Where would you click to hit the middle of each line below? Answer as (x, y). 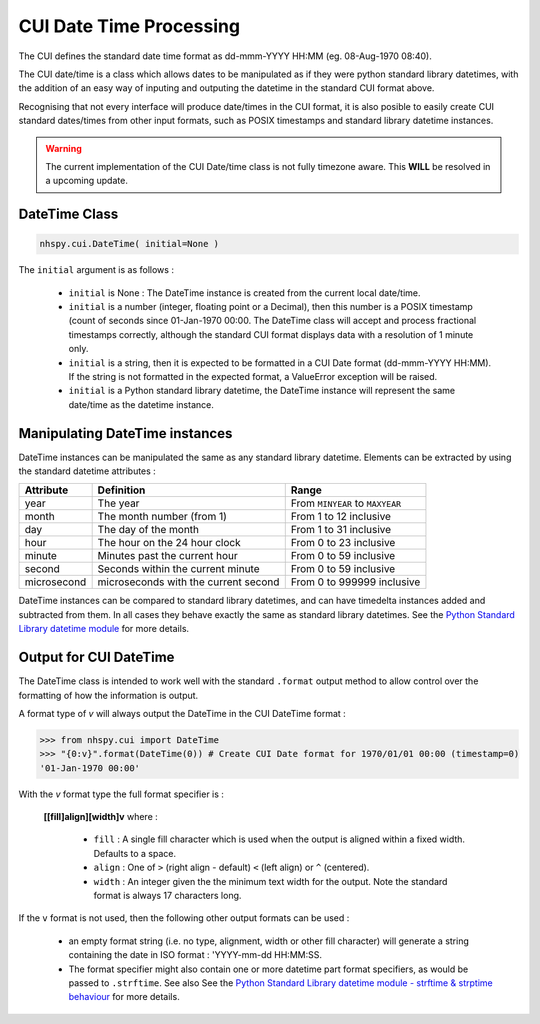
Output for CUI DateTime (96, 657)
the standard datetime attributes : (87, 471)
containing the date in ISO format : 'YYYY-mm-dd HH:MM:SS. (195, 955)
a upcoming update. (87, 181)
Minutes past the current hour (168, 556)
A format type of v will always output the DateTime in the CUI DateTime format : (182, 713)
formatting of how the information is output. (108, 695)
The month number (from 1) (162, 517)
